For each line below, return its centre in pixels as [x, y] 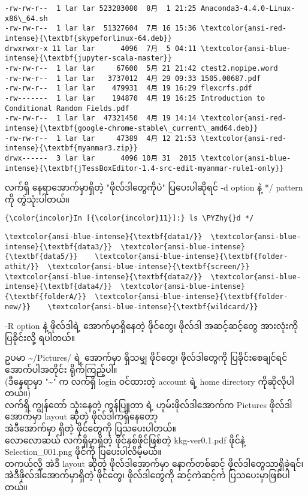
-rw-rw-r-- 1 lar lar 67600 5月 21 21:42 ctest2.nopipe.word [141, 68]
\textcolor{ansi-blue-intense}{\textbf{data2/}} [104, 277]
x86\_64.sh [26, 18]
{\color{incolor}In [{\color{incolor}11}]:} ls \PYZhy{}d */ [129, 218]
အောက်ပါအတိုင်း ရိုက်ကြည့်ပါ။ [61, 369]
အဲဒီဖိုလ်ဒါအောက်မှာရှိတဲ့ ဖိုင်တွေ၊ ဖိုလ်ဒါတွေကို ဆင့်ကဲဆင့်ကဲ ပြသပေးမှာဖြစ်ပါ [147, 475]
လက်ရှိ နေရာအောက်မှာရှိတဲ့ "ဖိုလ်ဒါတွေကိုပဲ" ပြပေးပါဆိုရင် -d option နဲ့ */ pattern [154, 187]
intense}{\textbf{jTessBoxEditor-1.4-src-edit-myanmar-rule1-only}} [144, 168]
